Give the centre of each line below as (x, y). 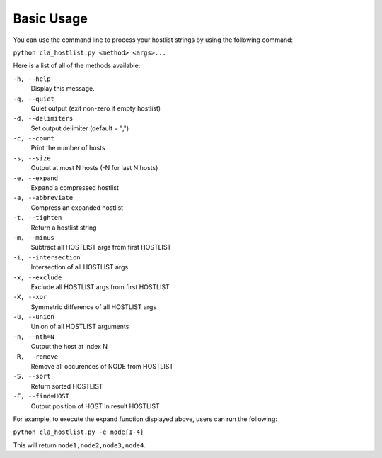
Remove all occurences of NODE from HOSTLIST (102, 367)
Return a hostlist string (64, 228)
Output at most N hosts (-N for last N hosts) (94, 168)
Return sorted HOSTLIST (67, 386)
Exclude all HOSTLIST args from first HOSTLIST (100, 286)
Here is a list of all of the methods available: (77, 66)
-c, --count (34, 139)
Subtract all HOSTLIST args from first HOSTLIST (101, 247)
